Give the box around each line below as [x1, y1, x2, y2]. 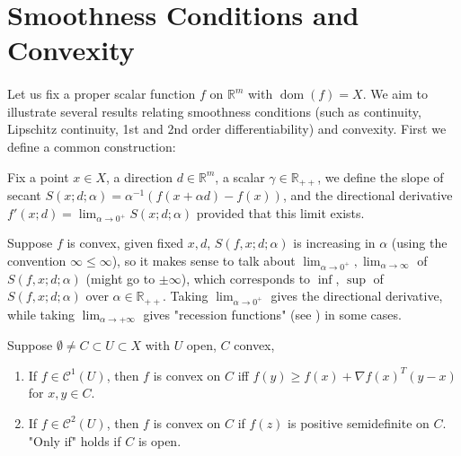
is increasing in [293, 233, 376, 252]
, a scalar [215, 167, 265, 186]
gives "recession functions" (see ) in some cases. [143, 304, 402, 323]
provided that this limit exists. [196, 203, 365, 222]
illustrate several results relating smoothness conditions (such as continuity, [7, 101, 421, 120]
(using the [391, 233, 448, 252]
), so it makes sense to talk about [111, 250, 296, 269]
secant [7, 185, 41, 204]
